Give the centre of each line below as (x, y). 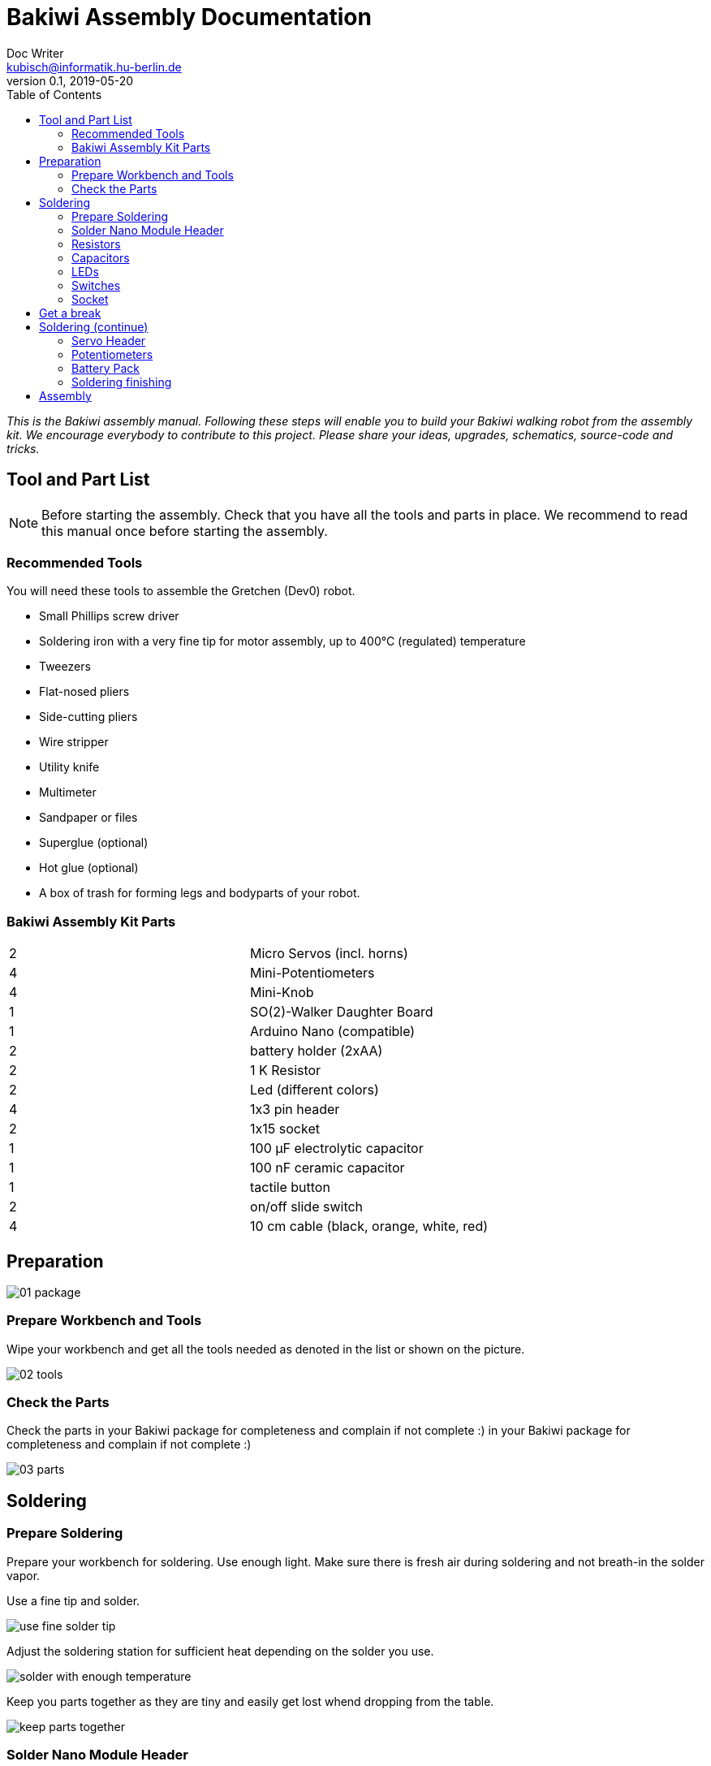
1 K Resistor (286, 1071)
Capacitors (101, 257)
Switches (96, 285)
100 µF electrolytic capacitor (337, 1149)
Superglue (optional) (94, 843)
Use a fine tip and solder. (73, 1600)
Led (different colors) (315, 1090)
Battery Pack (106, 368)
